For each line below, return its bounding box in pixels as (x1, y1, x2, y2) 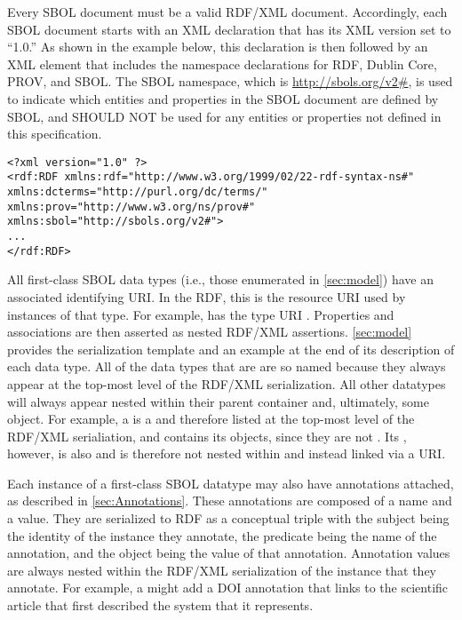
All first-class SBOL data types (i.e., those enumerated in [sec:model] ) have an (7, 270, 434, 289)
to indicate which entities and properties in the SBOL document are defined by (7, 89, 439, 107)
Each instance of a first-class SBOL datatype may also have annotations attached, (7, 473, 454, 492)
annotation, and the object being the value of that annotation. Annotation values (7, 544, 450, 562)
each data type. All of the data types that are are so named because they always (7, 357, 446, 376)
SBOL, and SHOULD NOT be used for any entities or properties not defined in (7, 107, 442, 125)
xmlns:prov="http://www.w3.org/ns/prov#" (7, 200, 256, 213)
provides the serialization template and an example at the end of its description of (7, 339, 455, 358)
